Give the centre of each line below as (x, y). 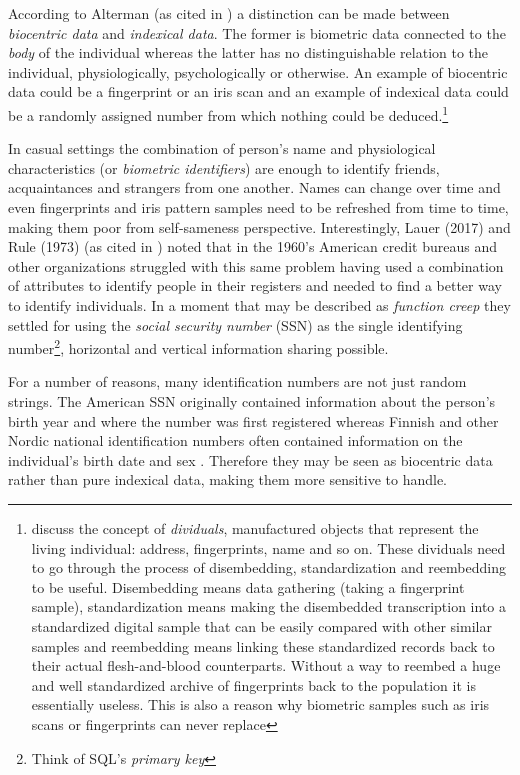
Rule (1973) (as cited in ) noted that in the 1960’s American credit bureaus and (252, 246)
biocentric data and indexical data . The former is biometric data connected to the (257, 32)
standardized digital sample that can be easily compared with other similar (261, 625)
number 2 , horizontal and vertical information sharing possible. (198, 346)
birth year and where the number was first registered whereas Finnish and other (253, 420)
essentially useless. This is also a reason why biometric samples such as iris (260, 704)
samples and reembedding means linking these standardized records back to (263, 645)
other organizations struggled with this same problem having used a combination (256, 265)
